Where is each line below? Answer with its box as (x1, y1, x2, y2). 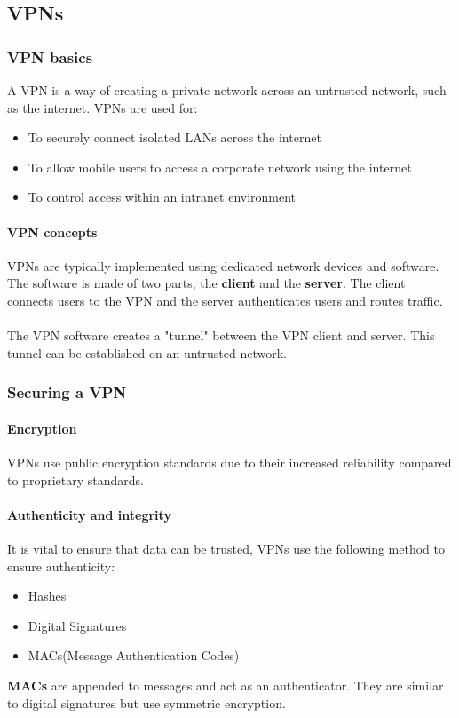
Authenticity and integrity (7, 505, 171, 523)
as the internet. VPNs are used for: (7, 98, 198, 116)
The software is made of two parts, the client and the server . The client (7, 274, 406, 292)
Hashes (28, 586, 67, 605)
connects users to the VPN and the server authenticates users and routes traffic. (7, 291, 443, 309)
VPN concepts (7, 222, 98, 241)
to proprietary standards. (7, 470, 144, 489)
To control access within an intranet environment (28, 187, 297, 206)
